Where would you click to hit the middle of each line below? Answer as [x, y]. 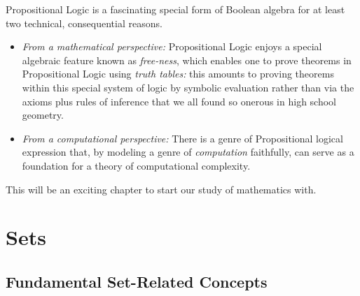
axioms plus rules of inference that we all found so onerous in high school [179, 101]
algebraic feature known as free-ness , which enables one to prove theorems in [187, 60]
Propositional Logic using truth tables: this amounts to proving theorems [178, 74]
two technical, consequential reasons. [84, 23]
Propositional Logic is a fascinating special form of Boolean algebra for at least [175, 9]
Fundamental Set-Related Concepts [137, 281]
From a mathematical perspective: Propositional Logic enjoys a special [172, 46]
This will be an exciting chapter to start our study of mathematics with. [161, 189]
